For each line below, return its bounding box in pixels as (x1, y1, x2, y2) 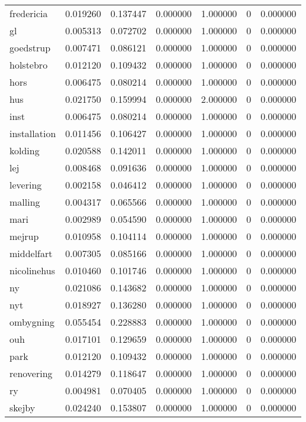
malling (9, 195, 40, 209)
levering (9, 178, 42, 191)
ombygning (9, 315, 55, 329)
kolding (9, 144, 40, 157)
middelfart (9, 246, 53, 260)
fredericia (9, 7, 48, 20)
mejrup (9, 229, 39, 243)
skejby (9, 401, 36, 414)
